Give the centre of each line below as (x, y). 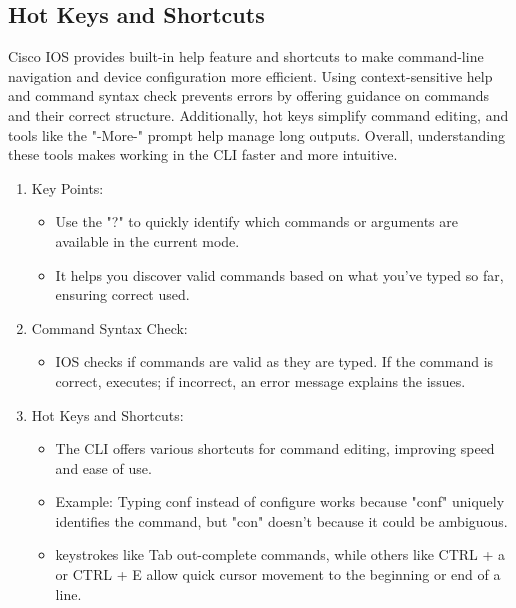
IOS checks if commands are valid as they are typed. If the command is (274, 361)
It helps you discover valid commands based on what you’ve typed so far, (279, 274)
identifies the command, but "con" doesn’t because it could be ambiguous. (281, 520)
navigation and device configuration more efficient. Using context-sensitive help (250, 75)
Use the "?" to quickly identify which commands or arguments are (256, 221)
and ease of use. (103, 467)
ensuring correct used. (122, 294)
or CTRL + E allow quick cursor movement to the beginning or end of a (278, 574)
